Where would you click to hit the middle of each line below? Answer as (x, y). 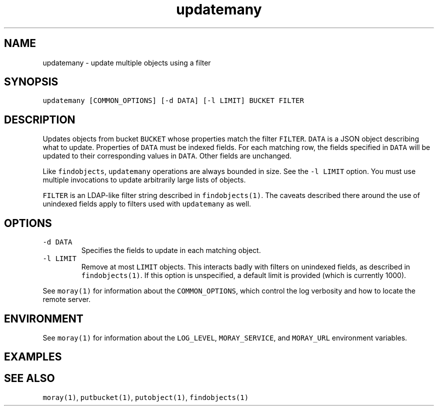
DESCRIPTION (40, 119)
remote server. (67, 299)
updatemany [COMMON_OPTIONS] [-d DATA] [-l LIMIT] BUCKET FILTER (173, 101)
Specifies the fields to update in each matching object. (171, 250)
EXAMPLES (33, 357)
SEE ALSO (29, 378)
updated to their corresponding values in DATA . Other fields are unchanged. (167, 156)
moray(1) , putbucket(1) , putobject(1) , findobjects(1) (146, 397)
